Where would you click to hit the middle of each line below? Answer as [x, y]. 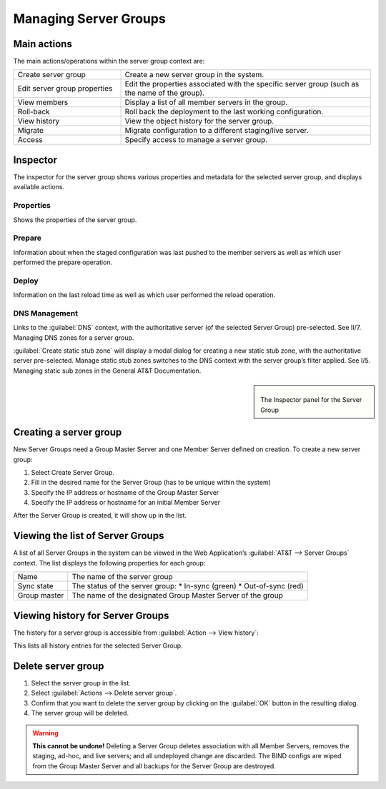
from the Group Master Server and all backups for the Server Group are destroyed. [154, 766]
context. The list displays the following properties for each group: [109, 563]
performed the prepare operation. [63, 262]
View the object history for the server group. [199, 121]
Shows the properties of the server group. [75, 220]
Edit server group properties [65, 89]
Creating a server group [68, 432]
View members [43, 102]
